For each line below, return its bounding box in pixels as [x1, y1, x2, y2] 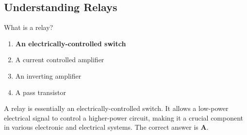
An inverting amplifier [15, 70, 82, 81]
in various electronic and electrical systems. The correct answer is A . [4, 122, 209, 132]
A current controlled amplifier [15, 54, 104, 65]
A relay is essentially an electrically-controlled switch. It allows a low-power [4, 103, 229, 113]
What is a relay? [4, 22, 53, 32]
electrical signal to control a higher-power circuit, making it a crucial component [4, 112, 244, 122]
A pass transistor [15, 87, 66, 97]
